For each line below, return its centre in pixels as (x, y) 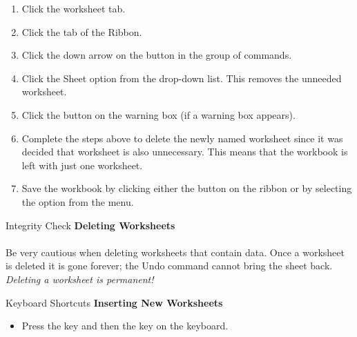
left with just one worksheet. (82, 165)
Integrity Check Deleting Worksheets (90, 225)
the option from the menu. (78, 201)
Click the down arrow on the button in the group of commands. (157, 55)
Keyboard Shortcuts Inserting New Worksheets (114, 302)
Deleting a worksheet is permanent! (80, 279)
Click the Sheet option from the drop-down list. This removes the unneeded (182, 78)
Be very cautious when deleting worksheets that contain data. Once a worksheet (175, 252)
